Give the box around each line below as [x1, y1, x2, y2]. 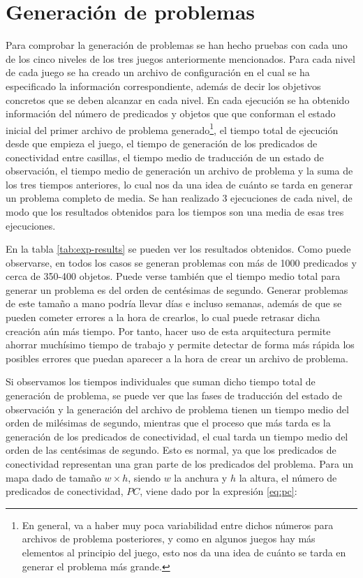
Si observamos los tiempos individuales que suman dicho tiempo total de [6, 374, 316, 389]
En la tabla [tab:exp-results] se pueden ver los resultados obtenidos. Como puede [6, 242, 351, 256]
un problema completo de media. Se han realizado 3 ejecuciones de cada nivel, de [6, 191, 353, 205]
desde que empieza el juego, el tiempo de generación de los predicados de [6, 135, 318, 150]
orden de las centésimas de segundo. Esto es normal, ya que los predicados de [6, 443, 336, 457]
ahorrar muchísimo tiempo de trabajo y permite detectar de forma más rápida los [6, 337, 355, 352]
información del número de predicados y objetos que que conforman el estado [6, 106, 336, 121]
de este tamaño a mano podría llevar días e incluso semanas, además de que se [6, 296, 342, 311]
